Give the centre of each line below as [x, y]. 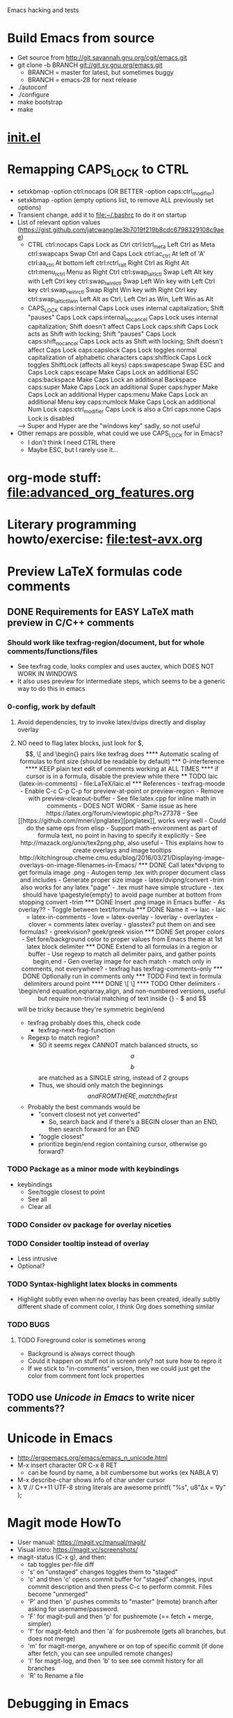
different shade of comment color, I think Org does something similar [116, 1307]
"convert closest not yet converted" [89, 1114]
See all [37, 1199]
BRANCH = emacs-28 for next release [82, 79]
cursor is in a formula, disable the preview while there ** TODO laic [122, 776]
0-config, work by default [51, 707]
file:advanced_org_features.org [101, 493]
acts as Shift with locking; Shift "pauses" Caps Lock [102, 333]
